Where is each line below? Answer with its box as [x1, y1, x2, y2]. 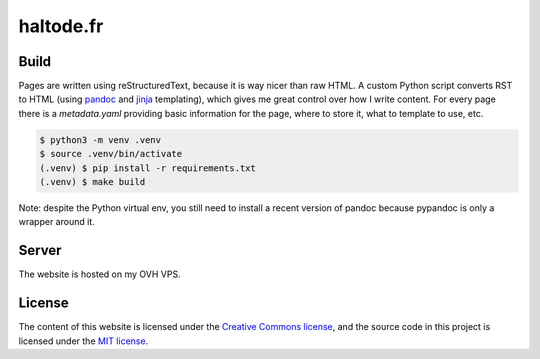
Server [18, 242, 62, 259]
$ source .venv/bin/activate [39, 148, 183, 160]
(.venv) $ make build [39, 176, 146, 187]
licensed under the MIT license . [18, 335, 149, 347]
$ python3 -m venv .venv [39, 134, 162, 145]
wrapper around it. [18, 216, 95, 228]
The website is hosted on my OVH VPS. [18, 268, 181, 280]
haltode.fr [18, 15, 104, 37]
